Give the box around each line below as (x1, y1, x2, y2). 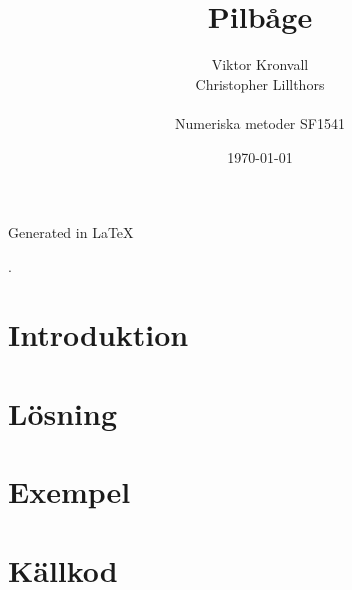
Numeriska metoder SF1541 (175, 112, 345, 133)
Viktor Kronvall (211, 54, 309, 75)
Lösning (8, 392, 118, 433)
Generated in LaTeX (8, 222, 134, 243)
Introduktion (8, 314, 189, 355)
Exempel (8, 471, 131, 512)
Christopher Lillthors (195, 73, 325, 94)
